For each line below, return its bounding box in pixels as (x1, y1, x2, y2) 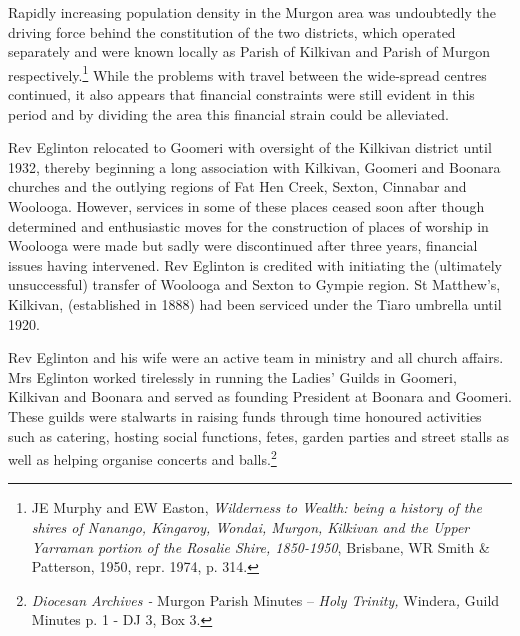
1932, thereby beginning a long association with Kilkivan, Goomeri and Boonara (8, 156, 501, 177)
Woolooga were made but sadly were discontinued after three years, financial (8, 235, 478, 256)
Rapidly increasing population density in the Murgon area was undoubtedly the (8, 2, 496, 22)
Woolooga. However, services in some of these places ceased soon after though (8, 196, 485, 216)
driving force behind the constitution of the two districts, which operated (8, 21, 456, 42)
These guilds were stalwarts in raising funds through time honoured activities (8, 405, 482, 426)
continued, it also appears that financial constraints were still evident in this (8, 84, 475, 105)
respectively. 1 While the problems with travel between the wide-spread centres (8, 61, 487, 85)
